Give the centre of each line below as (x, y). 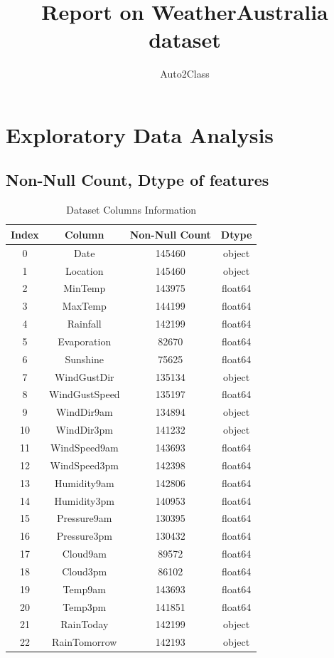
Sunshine (85, 359)
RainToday (85, 624)
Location (85, 270)
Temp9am (84, 589)
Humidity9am (84, 482)
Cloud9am (84, 554)
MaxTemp (84, 306)
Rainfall (84, 324)
